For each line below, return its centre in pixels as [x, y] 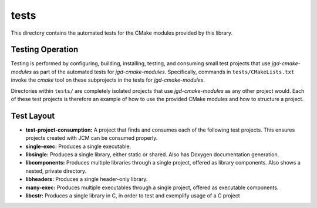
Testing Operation [45, 50]
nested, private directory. [56, 171]
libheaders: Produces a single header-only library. [87, 179]
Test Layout [33, 115]
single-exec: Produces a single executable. [78, 146]
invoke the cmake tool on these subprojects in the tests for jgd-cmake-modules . [108, 80]
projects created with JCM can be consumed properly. [92, 138]
